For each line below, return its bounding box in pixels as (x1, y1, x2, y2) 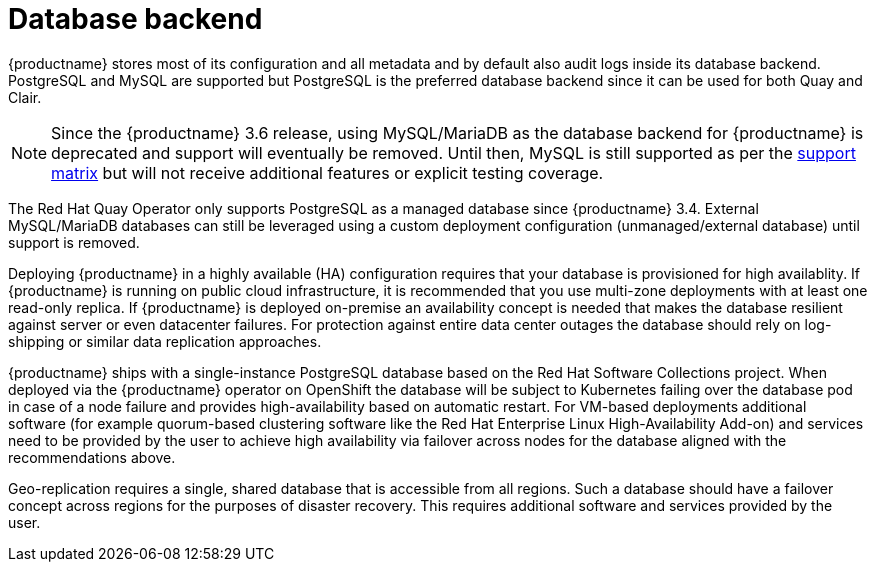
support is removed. (8, 233, 140, 251)
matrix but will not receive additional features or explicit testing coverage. (51, 162, 604, 183)
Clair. (8, 88, 42, 106)
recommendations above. (8, 448, 176, 466)
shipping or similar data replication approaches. (8, 332, 322, 350)
